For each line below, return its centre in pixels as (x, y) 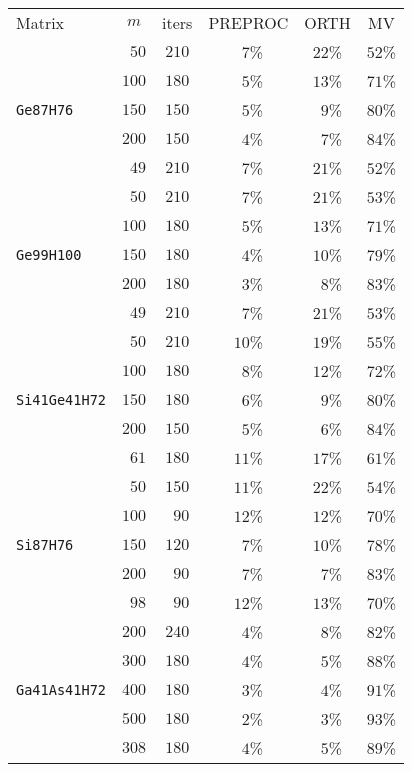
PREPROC (248, 22)
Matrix (40, 22)
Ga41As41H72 (61, 689)
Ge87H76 (45, 109)
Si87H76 (45, 544)
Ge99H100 (49, 254)
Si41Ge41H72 (61, 399)
